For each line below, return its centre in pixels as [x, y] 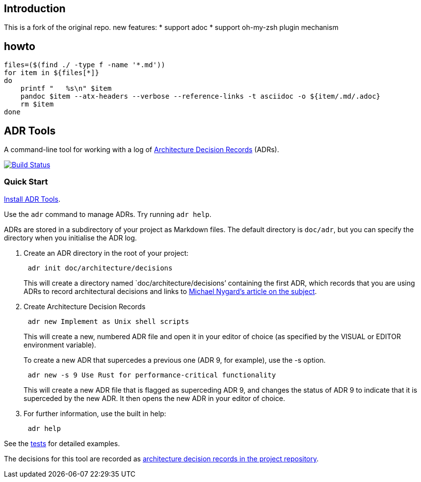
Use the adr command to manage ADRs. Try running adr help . [108, 214]
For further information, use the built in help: [95, 413]
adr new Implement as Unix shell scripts [108, 321]
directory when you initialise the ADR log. [70, 238]
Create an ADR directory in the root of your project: [106, 253]
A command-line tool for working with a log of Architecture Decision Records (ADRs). [142, 150]
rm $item [37, 104]
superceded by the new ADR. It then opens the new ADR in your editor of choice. [154, 398]
